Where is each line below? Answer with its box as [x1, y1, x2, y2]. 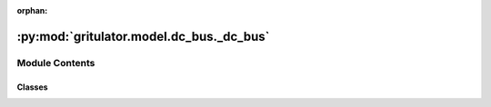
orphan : [16, 5, 48, 15]
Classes [16, 82, 49, 92]
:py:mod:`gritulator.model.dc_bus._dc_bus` [16, 28, 270, 44]
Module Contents [16, 56, 95, 69]
